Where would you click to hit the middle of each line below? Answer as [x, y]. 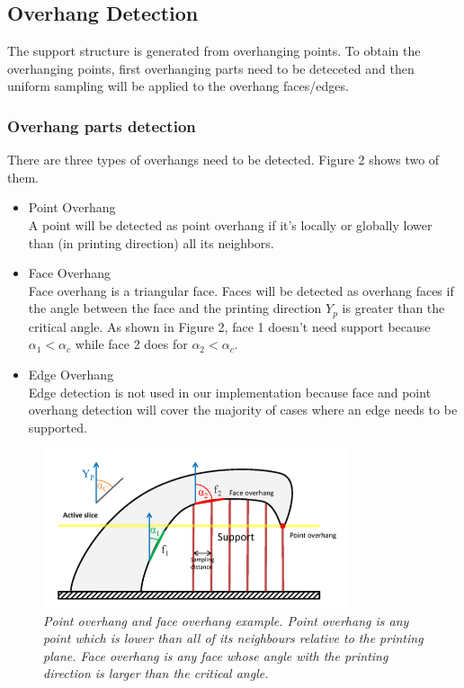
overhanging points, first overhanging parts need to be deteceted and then [211, 68]
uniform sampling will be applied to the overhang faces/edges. [178, 86]
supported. [58, 427]
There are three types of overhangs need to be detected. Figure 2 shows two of [223, 160]
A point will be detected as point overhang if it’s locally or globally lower [230, 224]
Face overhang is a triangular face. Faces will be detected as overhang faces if [241, 290]
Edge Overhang [71, 374]
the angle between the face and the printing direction [175, 308]
